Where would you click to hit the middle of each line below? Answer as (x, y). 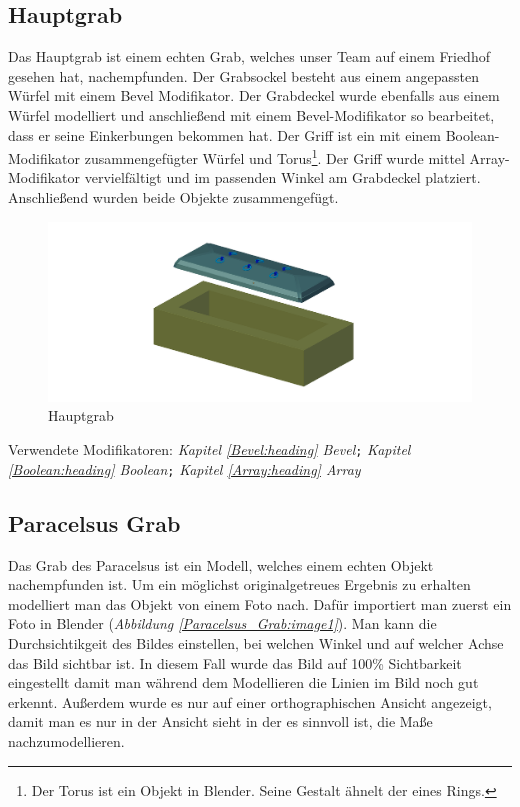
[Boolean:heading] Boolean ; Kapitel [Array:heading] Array (184, 468)
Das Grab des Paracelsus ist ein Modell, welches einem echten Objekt (221, 564)
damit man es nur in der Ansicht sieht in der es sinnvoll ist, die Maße (220, 721)
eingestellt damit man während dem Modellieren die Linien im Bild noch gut (243, 682)
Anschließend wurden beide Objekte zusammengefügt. (173, 197)
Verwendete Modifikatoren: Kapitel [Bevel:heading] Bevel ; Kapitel (209, 449)
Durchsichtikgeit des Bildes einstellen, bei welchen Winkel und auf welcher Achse (256, 642)
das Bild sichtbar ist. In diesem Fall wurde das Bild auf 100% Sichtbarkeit (235, 662)
